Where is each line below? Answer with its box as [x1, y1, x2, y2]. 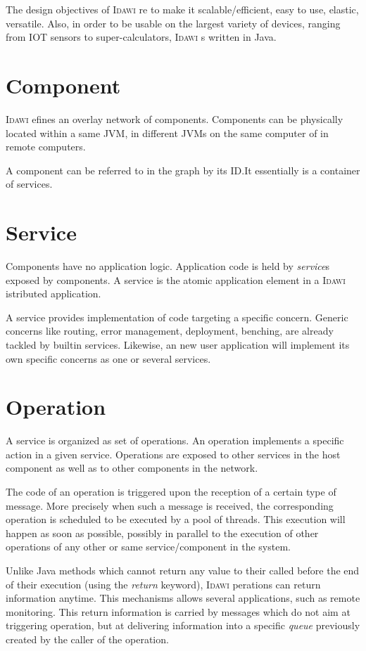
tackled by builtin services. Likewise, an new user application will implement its [6, 337, 350, 352]
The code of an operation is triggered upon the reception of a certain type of [6, 484, 336, 499]
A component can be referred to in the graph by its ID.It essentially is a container [6, 162, 360, 177]
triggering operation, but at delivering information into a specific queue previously [6, 618, 360, 633]
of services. [6, 176, 53, 191]
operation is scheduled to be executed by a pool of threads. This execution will [6, 512, 346, 527]
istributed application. [6, 286, 101, 301]
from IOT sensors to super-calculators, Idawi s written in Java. [6, 30, 277, 44]
